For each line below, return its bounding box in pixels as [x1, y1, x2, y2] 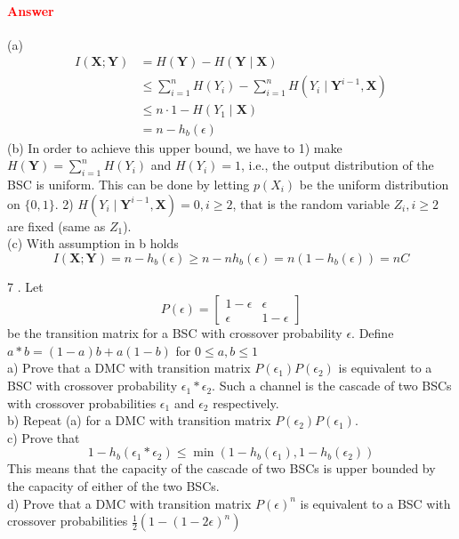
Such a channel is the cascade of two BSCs [219, 376, 452, 395]
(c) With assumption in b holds [7, 234, 179, 253]
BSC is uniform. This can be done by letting [7, 174, 250, 193]
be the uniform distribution [299, 174, 449, 193]
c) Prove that [7, 428, 80, 446]
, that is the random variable [232, 194, 390, 213]
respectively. [213, 393, 279, 412]
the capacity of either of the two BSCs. [7, 477, 220, 495]
